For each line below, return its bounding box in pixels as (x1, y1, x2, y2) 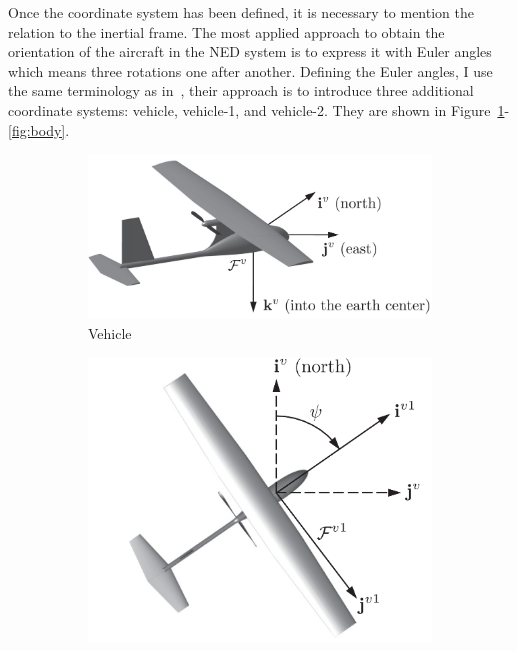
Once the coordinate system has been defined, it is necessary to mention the (8, 2, 474, 22)
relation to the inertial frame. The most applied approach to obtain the (8, 21, 445, 42)
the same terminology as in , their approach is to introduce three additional (8, 80, 474, 101)
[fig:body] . (8, 119, 70, 140)
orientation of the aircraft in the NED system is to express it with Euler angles (8, 41, 492, 62)
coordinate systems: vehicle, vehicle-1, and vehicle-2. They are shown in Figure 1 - (8, 99, 510, 120)
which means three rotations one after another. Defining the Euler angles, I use (8, 60, 493, 81)
